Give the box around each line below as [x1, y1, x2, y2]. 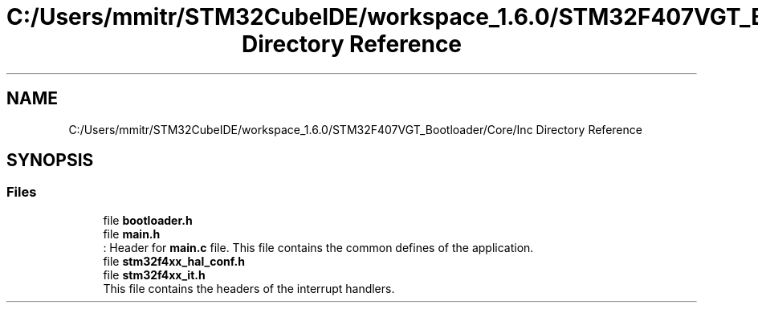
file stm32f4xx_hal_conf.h [103, 254, 245, 268]
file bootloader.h [103, 213, 193, 227]
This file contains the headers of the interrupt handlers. [103, 281, 395, 295]
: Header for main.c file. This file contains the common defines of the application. [103, 240, 534, 254]
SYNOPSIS [6, 150, 94, 171]
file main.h [103, 226, 161, 241]
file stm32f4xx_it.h [103, 267, 206, 282]
